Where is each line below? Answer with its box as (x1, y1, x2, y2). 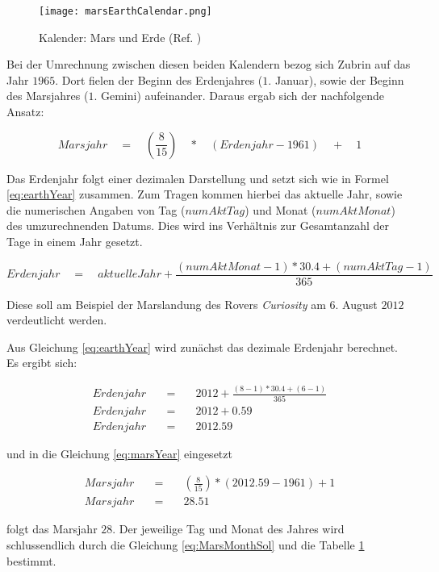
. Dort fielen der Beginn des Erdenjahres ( (55, 71, 263, 88)
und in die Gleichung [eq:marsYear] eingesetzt (6, 445, 232, 461)
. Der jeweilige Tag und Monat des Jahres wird (112, 520, 345, 537)
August (342, 295, 378, 312)
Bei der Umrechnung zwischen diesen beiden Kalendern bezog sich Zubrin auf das (6, 56, 411, 73)
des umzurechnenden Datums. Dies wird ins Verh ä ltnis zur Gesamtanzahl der (6, 217, 390, 234)
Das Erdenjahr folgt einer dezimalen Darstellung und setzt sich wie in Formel (6, 169, 389, 186)
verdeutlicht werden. (6, 311, 107, 328)
